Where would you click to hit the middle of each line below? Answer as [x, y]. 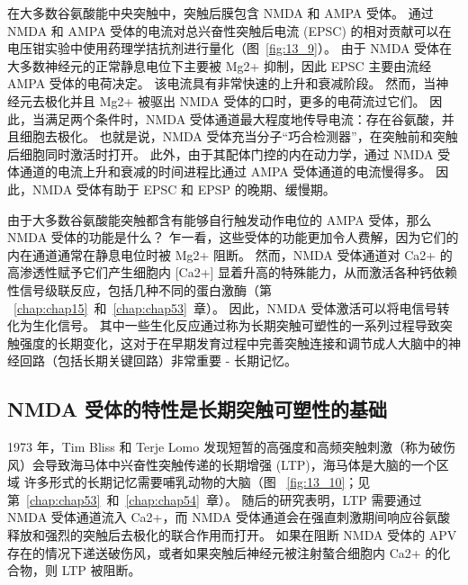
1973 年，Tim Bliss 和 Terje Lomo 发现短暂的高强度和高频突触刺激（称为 [219, 447]
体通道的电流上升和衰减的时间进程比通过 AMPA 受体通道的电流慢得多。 [220, 171]
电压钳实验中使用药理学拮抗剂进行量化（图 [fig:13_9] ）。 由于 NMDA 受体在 [230, 48]
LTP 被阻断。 [101, 570]
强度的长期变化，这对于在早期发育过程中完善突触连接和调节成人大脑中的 [234, 342]
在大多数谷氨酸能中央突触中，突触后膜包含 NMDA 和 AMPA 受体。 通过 [220, 13]
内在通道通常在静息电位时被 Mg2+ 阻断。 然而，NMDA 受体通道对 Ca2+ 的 [230, 254]
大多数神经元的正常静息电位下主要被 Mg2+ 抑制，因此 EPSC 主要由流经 [220, 65]
